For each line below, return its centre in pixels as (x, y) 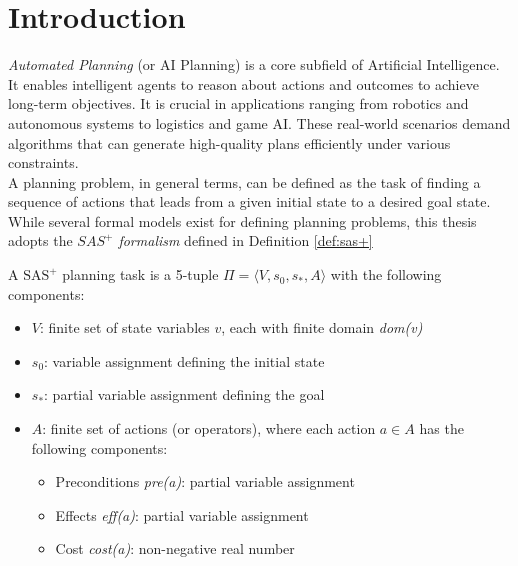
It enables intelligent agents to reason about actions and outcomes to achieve (243, 83)
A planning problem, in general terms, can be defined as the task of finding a (244, 181)
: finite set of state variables (124, 327)
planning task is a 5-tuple (140, 274)
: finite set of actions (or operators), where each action (209, 428)
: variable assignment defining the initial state (184, 360)
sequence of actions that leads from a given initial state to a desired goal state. (249, 201)
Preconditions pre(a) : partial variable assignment (205, 481)
